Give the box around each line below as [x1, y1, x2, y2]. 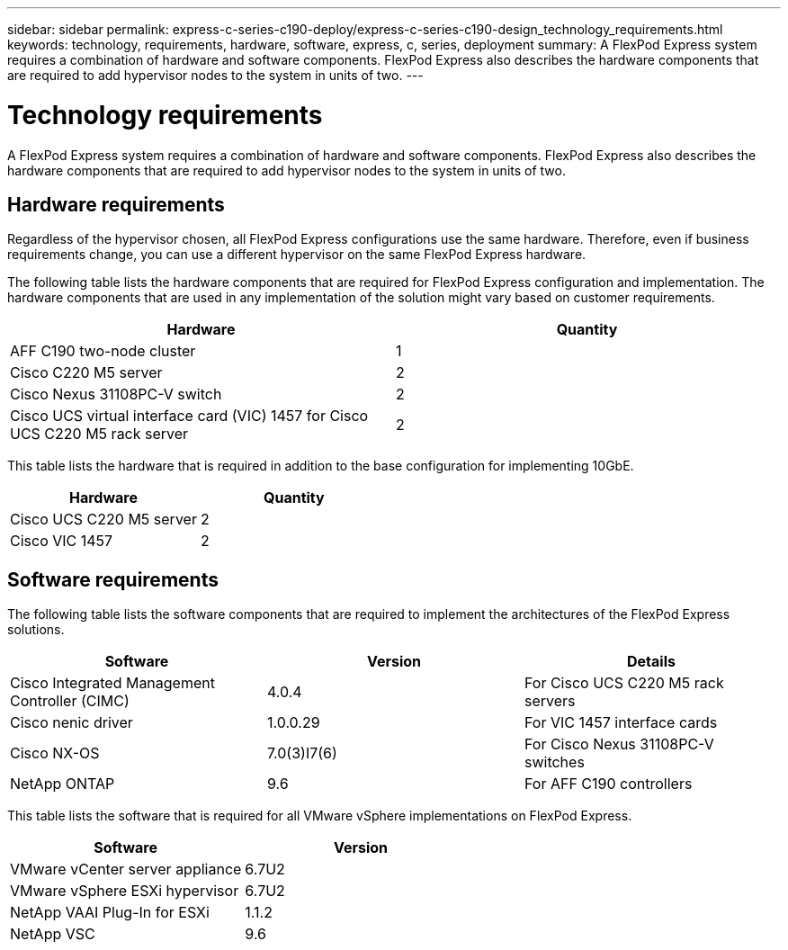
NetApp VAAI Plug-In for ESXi [10, 903, 210, 922]
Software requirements [7, 568, 219, 591]
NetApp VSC [10, 925, 95, 944]
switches [524, 753, 585, 772]
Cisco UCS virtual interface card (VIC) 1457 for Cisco [10, 407, 369, 426]
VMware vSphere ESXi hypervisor [10, 882, 239, 901]
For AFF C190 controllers [524, 775, 693, 793]
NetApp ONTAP [10, 775, 115, 793]
